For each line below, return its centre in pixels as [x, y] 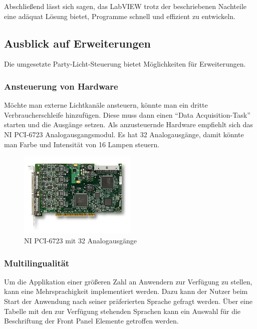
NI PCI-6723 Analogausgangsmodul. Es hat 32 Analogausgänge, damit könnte [124, 134]
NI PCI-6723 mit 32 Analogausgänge [81, 240]
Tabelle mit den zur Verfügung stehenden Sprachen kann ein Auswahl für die [122, 311]
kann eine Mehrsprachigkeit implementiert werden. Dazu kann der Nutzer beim [126, 291]
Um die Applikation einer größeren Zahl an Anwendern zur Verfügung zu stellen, [128, 281]
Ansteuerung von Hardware [61, 86]
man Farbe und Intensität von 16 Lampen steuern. [82, 144]
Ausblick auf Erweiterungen [77, 43]
